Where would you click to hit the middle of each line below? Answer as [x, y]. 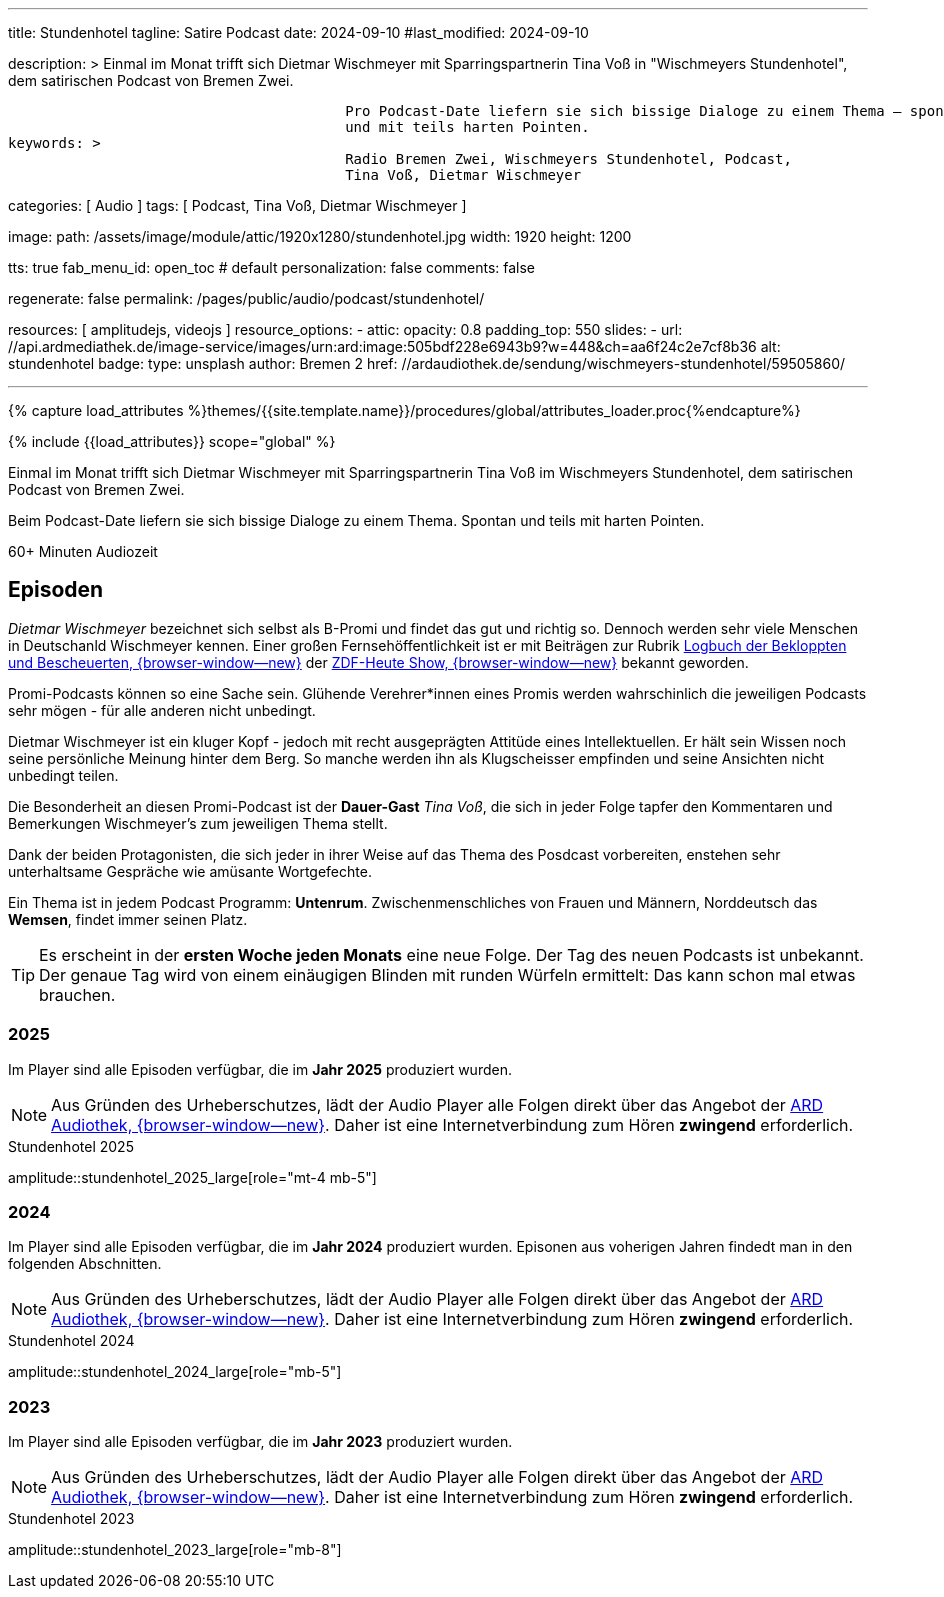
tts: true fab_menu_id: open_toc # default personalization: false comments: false [272, 267]
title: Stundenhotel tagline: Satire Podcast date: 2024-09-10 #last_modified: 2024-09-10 [298, 32]
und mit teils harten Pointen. [467, 127]
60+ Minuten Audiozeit [83, 551]
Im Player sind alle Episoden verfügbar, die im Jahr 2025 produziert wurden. [260, 1069]
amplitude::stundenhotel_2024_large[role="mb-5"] [175, 1372]
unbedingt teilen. [63, 775]
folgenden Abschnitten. [85, 1264]
